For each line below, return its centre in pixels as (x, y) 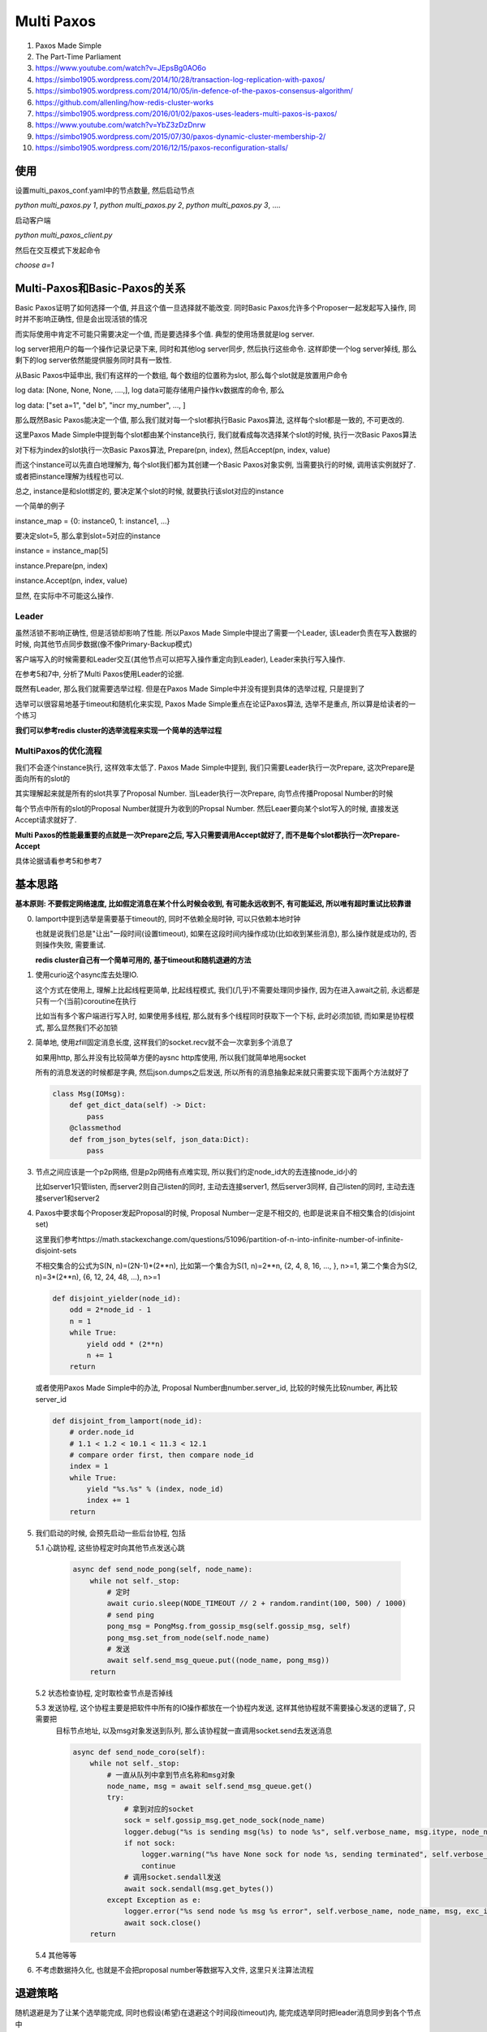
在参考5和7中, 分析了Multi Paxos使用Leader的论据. (99, 674)
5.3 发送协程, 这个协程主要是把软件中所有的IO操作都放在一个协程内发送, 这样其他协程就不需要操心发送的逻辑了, (221, 1708)
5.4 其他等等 (56, 1956)
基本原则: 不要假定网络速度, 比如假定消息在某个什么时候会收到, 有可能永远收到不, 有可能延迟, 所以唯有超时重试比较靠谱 (213, 904)
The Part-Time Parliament (78, 56)
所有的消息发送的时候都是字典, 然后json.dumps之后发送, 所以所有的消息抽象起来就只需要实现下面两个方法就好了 (222, 1072)
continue (158, 1866)
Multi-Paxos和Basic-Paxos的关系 (100, 288)
